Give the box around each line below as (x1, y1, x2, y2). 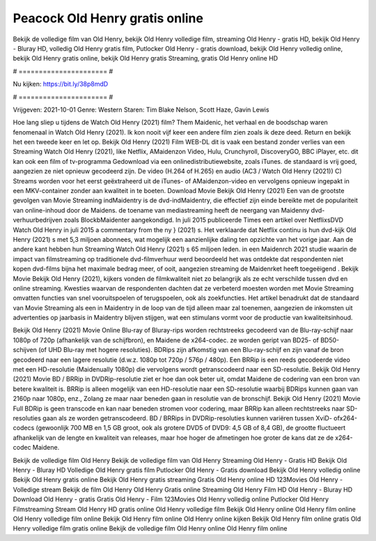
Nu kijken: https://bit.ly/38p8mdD (13, 80, 109, 89)
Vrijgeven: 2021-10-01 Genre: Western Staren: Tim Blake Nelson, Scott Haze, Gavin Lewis (13, 105, 269, 114)
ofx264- (333, 414, 358, 422)
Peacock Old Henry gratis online (13, 10, 203, 26)
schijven (13, 346, 38, 354)
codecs (13, 424, 35, 432)
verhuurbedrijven (13, 216, 63, 224)
